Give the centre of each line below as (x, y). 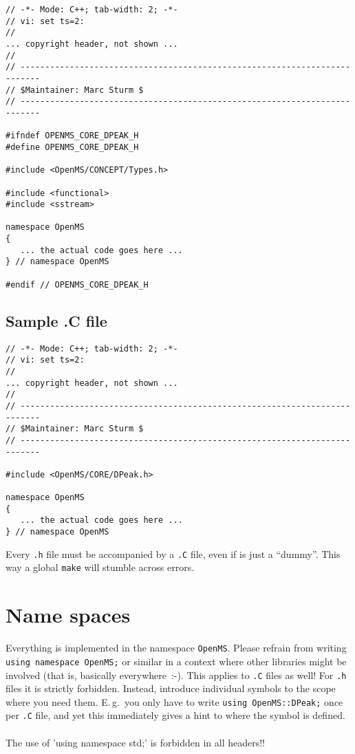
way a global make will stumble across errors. (100, 567)
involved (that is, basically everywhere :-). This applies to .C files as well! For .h (176, 675)
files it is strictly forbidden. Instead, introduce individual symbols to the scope (171, 688)
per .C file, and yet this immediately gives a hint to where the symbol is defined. (175, 715)
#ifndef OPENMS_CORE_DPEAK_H (72, 136)
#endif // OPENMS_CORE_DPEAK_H (77, 284)
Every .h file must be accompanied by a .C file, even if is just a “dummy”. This (173, 553)
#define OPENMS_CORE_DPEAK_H (72, 147)
